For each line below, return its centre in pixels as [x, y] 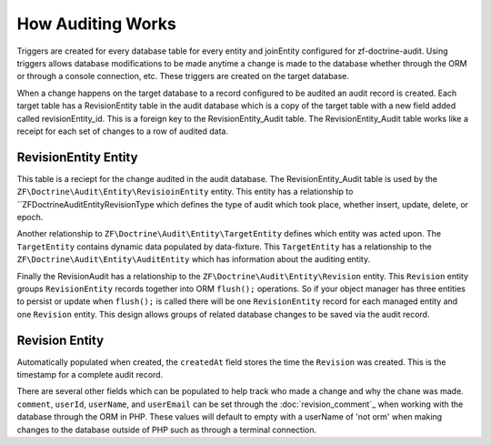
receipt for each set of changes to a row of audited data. [123, 131]
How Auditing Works [96, 24]
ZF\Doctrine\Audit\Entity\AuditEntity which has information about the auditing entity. [194, 259]
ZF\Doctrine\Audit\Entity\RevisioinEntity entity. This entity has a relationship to [185, 192]
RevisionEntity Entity [77, 157]
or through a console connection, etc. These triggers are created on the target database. [183, 76]
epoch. [30, 217]
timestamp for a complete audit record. [90, 374]
